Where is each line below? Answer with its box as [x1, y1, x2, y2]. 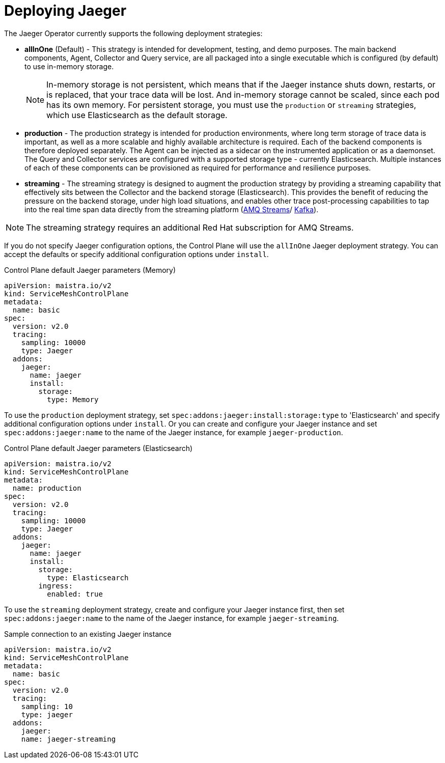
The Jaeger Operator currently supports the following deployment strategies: [4, 29, 263, 38]
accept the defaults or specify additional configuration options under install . [4, 249, 269, 259]
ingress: [38, 581, 73, 590]
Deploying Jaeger [4, 2, 127, 19]
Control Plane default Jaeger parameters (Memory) [4, 265, 176, 274]
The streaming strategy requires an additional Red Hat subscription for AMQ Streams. [26, 222, 354, 233]
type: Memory [47, 395, 99, 404]
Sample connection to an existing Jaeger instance [4, 629, 172, 638]
